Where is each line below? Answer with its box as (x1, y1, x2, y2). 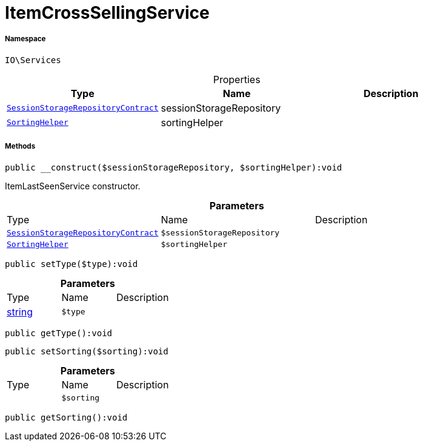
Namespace (5, 35, 46, 44)
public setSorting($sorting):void (5, 346, 168, 356)
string (7, 305, 33, 318)
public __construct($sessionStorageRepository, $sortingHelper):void (5, 162, 342, 172)
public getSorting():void (5, 412, 128, 422)
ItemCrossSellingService (5, 2, 210, 23)
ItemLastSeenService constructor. (5, 180, 141, 191)
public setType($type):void (5, 258, 138, 269)
